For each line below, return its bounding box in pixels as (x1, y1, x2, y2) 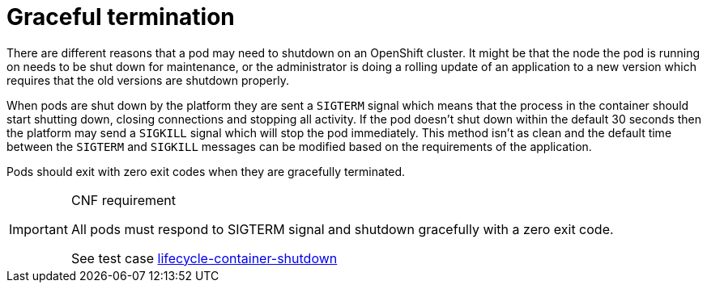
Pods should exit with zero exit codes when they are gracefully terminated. (6, 164, 406, 178)
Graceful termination (6, 3, 235, 31)
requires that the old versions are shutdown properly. (6, 73, 290, 87)
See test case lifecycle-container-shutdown (70, 249, 338, 266)
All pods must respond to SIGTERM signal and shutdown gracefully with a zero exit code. (70, 220, 614, 237)
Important (9, 220, 68, 237)
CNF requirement (70, 191, 176, 208)
